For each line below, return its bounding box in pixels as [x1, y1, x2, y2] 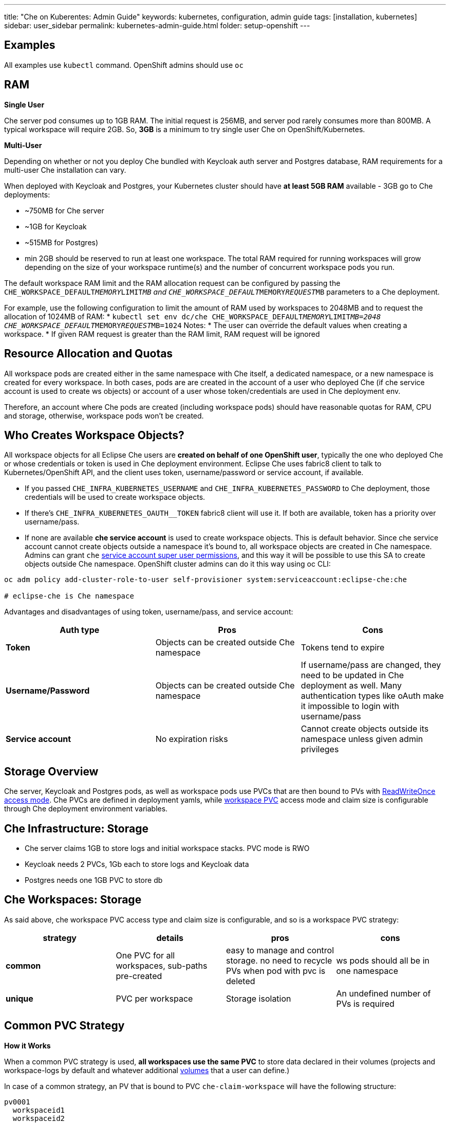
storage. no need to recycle [226, 955, 332, 966]
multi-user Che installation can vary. [4, 165, 126, 174]
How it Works [4, 1041, 51, 1050]
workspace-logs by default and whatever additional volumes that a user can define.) [4, 1065, 290, 1075]
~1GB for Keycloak [25, 222, 87, 231]
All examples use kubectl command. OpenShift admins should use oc [4, 60, 243, 69]
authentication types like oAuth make [301, 691, 444, 701]
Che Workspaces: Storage [4, 893, 142, 907]
